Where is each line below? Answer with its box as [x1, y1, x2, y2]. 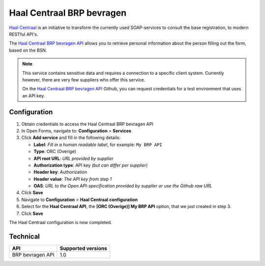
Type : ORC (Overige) [33, 148, 76, 154]
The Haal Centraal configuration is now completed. [9, 219, 112, 226]
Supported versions [59, 245, 107, 252]
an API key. [22, 92, 45, 98]
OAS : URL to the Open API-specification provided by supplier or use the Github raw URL [33, 183, 212, 189]
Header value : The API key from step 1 [33, 176, 112, 182]
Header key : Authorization [33, 169, 87, 175]
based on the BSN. [9, 47, 47, 53]
